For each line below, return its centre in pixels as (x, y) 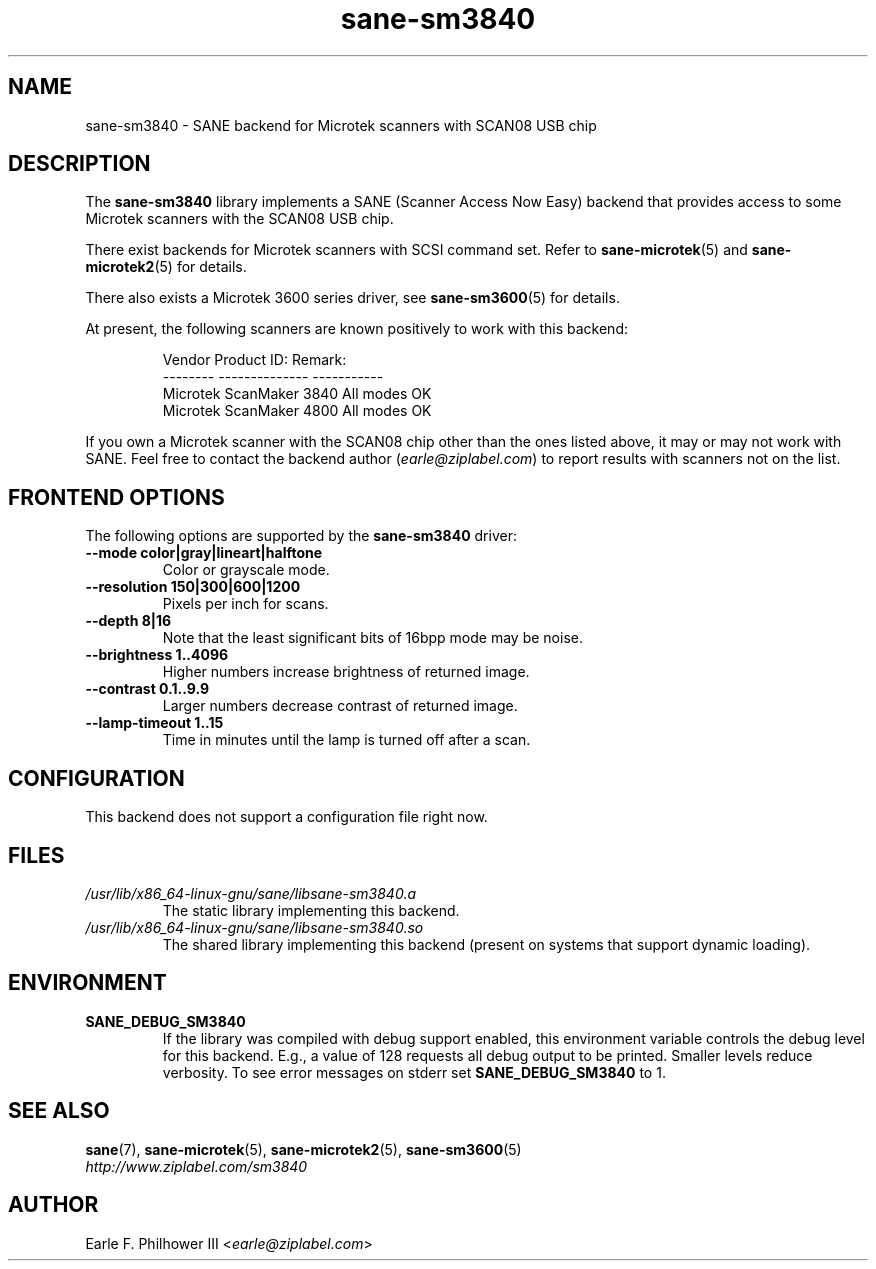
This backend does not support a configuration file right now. (286, 817)
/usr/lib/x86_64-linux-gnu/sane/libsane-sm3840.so (254, 927)
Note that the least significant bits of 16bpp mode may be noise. (372, 638)
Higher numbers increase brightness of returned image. (346, 672)
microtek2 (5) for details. (166, 267)
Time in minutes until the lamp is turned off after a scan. (346, 740)
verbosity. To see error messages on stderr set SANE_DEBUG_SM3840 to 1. (414, 1072)
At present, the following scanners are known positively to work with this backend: (356, 329)
